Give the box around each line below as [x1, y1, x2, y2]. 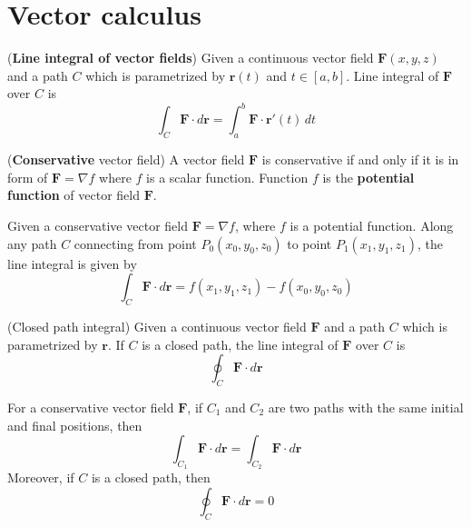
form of [7, 167, 48, 186]
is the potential [322, 167, 415, 186]
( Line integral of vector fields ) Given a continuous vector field [7, 48, 374, 67]
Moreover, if [7, 468, 74, 487]
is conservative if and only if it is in [261, 150, 459, 169]
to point [287, 234, 332, 253]
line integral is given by [7, 254, 137, 273]
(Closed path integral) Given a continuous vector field [7, 316, 307, 335]
